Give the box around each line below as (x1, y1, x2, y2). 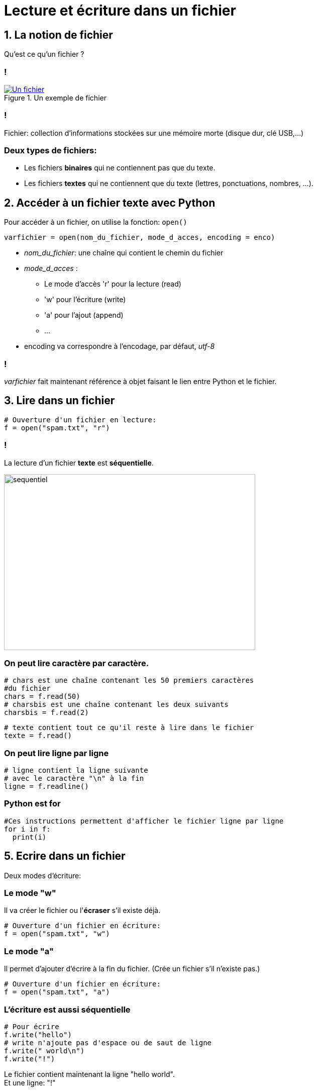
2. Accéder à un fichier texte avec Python (4, 196, 216, 209)
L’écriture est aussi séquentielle (4, 1004, 131, 1015)
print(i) (12, 833, 47, 841)
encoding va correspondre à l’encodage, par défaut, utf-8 (24, 342, 215, 351)
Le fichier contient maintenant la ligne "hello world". (4, 1069, 175, 1078)
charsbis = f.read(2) (4, 708, 89, 717)
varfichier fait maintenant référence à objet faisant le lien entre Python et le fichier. (4, 377, 277, 386)
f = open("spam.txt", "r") (4, 423, 110, 432)
